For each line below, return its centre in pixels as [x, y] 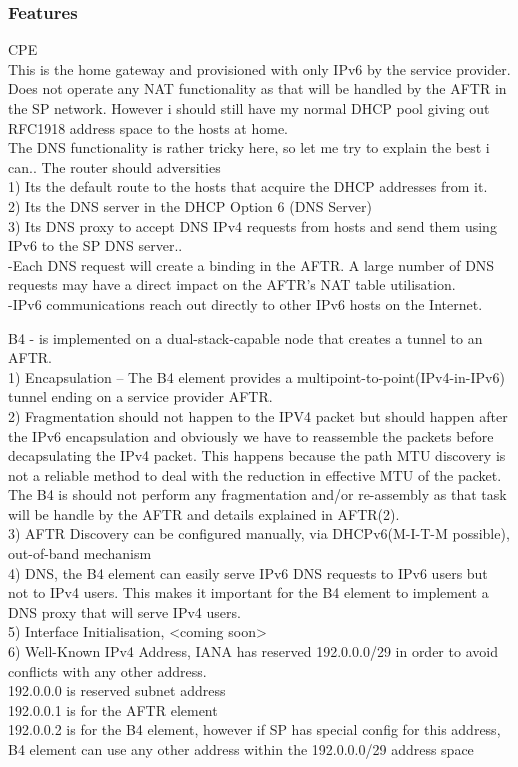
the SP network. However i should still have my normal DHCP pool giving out [249, 108]
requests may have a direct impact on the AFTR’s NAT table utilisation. [232, 284]
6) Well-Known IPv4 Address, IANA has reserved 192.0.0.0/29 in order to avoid [253, 651]
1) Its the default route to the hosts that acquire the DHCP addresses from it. [248, 186]
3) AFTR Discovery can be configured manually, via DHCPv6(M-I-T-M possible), [259, 533]
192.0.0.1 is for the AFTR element [113, 709]
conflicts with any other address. [107, 670]
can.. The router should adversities [114, 166]
